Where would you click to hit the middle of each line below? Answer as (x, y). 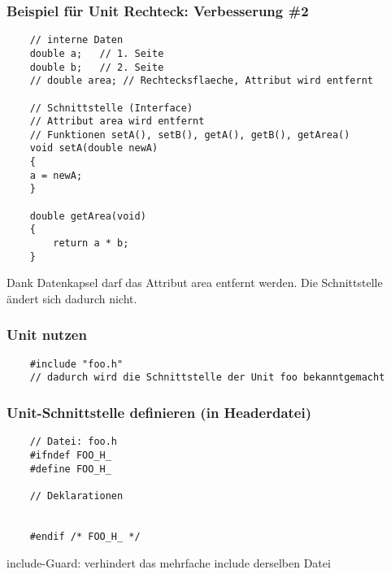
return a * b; (91, 244)
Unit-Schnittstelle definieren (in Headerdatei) (159, 413)
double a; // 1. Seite (97, 53)
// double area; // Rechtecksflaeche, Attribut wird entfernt (202, 81)
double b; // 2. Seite (97, 67)
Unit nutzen (47, 335)
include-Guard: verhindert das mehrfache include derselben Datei (169, 562)
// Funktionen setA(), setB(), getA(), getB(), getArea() (190, 135)
